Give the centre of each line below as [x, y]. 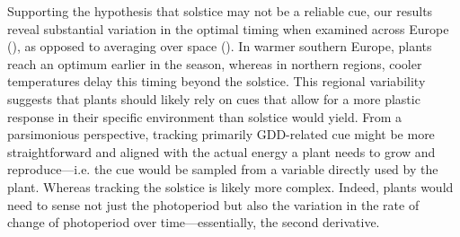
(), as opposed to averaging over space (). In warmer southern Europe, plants [220, 46]
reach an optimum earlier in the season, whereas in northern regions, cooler [215, 63]
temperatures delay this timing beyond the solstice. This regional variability [217, 81]
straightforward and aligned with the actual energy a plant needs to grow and [221, 151]
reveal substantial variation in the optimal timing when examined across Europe [228, 28]
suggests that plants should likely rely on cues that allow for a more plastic [214, 98]
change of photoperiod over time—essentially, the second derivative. [194, 222]
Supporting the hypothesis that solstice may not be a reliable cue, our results [220, 11]
